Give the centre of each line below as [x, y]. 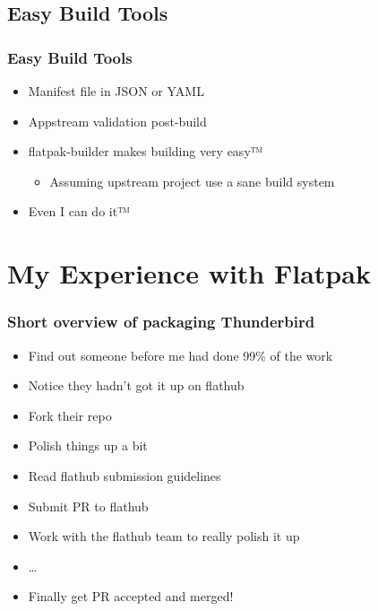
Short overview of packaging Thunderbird [161, 322]
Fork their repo [70, 415]
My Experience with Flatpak [189, 273]
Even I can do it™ [79, 211]
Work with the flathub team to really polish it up [164, 536]
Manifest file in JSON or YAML [116, 91]
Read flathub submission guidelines [125, 475]
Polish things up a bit [88, 445]
